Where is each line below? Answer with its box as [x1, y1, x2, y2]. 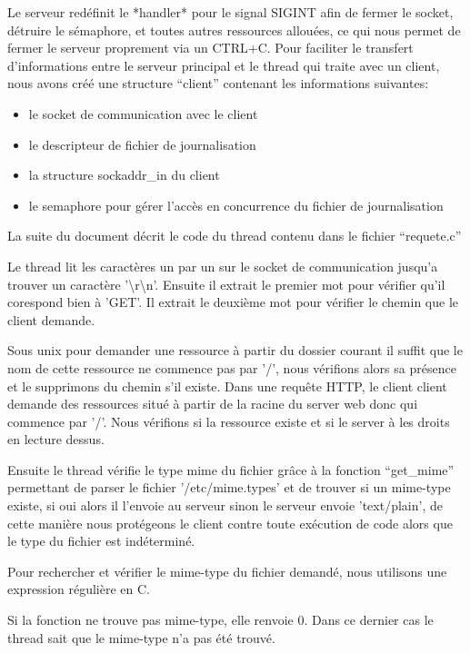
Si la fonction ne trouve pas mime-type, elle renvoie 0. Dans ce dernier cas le [7, 610, 434, 629]
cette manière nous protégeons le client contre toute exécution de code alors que [7, 513, 453, 532]
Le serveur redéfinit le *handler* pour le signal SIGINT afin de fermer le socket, [7, 3, 454, 21]
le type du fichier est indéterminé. [7, 531, 195, 550]
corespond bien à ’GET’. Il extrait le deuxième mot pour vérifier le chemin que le [7, 292, 458, 312]
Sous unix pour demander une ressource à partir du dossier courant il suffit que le [7, 341, 463, 360]
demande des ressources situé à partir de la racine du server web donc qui [7, 394, 418, 413]
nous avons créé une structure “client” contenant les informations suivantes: [7, 74, 429, 93]
